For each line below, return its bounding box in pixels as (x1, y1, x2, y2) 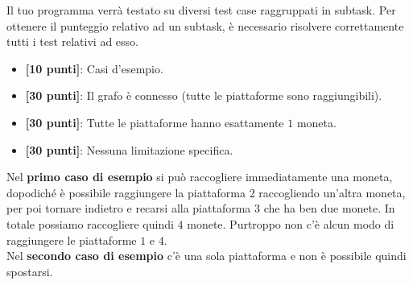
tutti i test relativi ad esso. (6, 33, 138, 50)
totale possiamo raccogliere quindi (6, 215, 174, 232)
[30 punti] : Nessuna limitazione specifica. (25, 141, 233, 158)
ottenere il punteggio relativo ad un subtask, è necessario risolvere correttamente (6, 17, 404, 34)
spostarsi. (6, 262, 53, 279)
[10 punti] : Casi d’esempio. (25, 60, 163, 76)
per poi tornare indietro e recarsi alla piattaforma (6, 200, 251, 217)
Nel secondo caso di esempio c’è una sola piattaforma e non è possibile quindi (6, 247, 407, 264)
